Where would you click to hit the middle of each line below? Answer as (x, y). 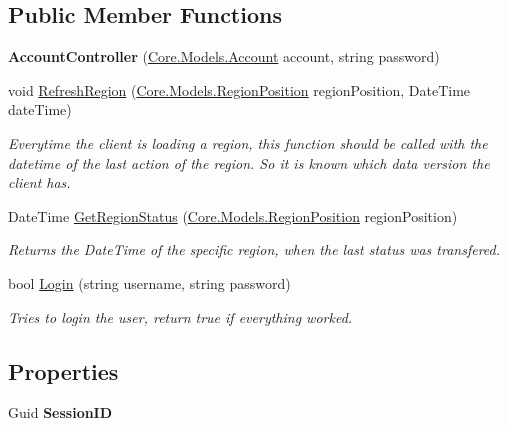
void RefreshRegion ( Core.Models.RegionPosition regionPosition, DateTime (239, 89)
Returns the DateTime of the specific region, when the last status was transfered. (254, 249)
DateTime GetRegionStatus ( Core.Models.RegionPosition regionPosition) (233, 215)
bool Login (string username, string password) (149, 282)
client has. (39, 182)
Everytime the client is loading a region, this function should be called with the (248, 142)
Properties (63, 370)
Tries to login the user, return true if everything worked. (180, 316)
